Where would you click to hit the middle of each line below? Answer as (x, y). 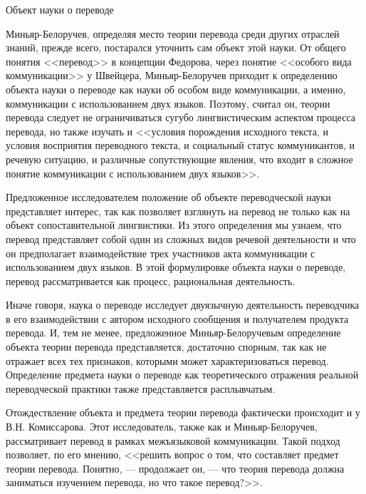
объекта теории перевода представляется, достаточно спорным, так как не (166, 347)
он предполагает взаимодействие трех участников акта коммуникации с (161, 253)
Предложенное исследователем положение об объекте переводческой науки (168, 197)
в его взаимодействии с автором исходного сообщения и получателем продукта (177, 318)
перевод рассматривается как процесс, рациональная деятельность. (151, 281)
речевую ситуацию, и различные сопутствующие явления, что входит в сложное (179, 159)
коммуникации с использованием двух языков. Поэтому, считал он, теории (168, 103)
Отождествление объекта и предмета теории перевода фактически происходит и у (183, 412)
